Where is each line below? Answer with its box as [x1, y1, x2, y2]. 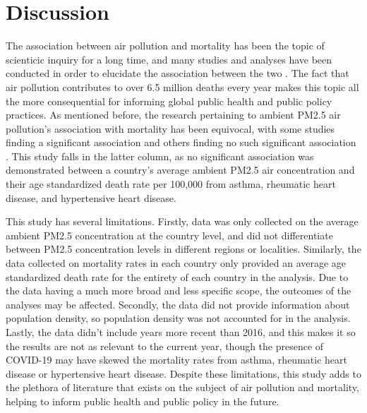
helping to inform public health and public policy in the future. [6, 393, 279, 408]
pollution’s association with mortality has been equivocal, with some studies [6, 121, 335, 136]
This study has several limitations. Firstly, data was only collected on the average [6, 214, 359, 229]
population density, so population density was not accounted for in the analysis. [6, 311, 351, 325]
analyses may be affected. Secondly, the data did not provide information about [6, 297, 350, 311]
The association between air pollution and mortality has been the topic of [6, 38, 325, 53]
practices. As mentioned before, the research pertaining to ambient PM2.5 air [6, 107, 341, 122]
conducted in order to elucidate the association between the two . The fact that [6, 66, 349, 80]
